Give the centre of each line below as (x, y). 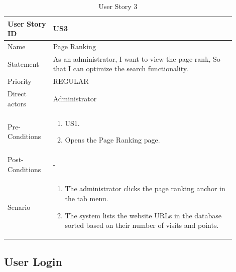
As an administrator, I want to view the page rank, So (137, 58)
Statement (23, 63)
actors (17, 103)
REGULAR (71, 81)
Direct (17, 94)
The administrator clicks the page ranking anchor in (145, 188)
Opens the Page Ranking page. (112, 140)
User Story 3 (118, 6)
